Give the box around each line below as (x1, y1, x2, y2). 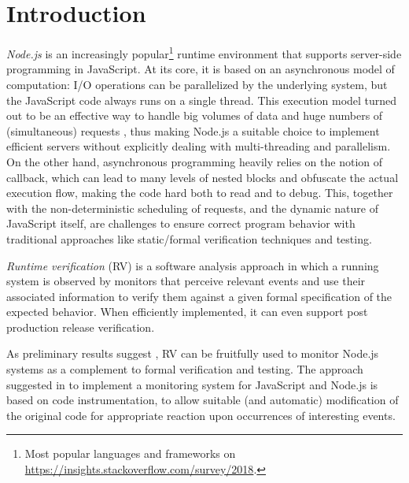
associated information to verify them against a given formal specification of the (6, 288, 392, 304)
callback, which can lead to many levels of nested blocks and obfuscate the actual (6, 169, 399, 185)
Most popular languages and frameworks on (24, 445, 236, 462)
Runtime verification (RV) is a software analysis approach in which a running (6, 257, 379, 273)
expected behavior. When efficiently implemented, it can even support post (6, 303, 368, 320)
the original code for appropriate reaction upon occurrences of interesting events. (6, 407, 396, 423)
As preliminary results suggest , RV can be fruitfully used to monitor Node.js (6, 345, 379, 362)
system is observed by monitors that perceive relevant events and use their (6, 273, 366, 289)
